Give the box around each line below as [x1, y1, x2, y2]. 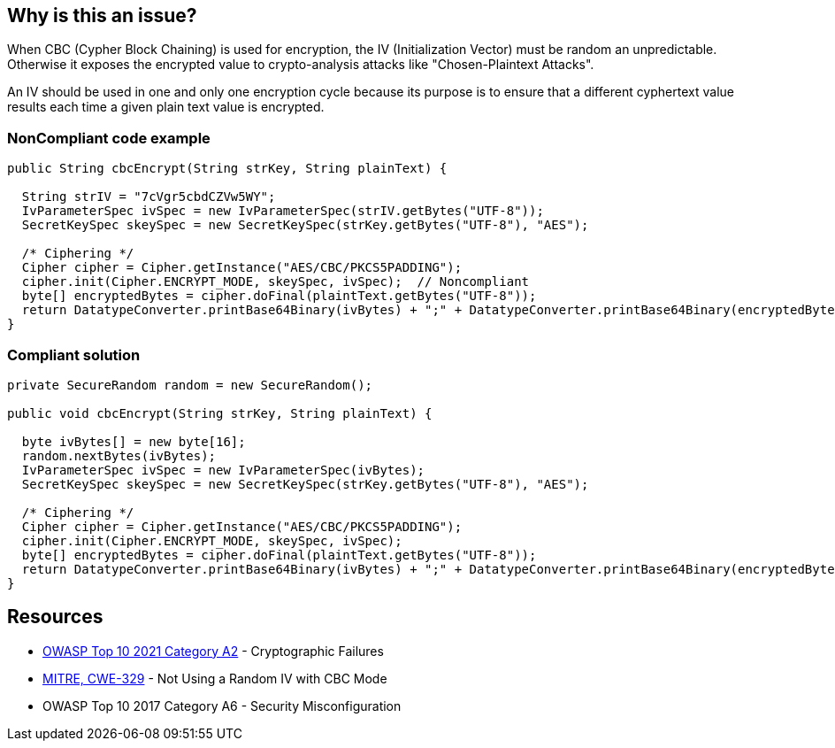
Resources [7, 605, 103, 628]
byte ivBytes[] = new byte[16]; [21, 434, 246, 449]
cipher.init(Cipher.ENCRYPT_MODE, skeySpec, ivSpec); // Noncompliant [21, 274, 530, 289]
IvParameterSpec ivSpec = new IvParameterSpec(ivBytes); [21, 462, 425, 477]
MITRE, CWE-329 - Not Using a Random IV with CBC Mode [42, 670, 387, 686]
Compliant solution [7, 345, 141, 364]
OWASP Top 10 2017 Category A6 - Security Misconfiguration [42, 698, 402, 713]
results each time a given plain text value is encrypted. [7, 99, 325, 115]
